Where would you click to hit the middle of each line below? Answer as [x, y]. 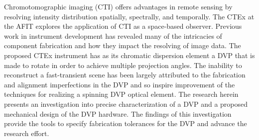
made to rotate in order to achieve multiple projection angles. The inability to [123, 65]
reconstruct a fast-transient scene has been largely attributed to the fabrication [125, 75]
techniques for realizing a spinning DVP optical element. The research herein [121, 94]
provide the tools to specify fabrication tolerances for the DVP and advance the [126, 123]
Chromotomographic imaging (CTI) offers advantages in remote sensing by [118, 6]
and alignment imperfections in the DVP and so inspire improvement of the [120, 84]
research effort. [27, 133]
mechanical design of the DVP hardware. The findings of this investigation [118, 113]
